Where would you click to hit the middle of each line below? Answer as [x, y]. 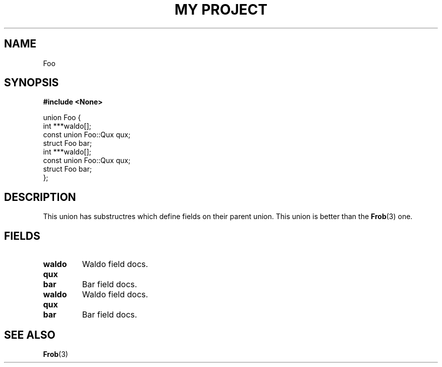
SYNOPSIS [32, 83]
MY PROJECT [221, 10]
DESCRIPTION [40, 197]
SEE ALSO [30, 335]
